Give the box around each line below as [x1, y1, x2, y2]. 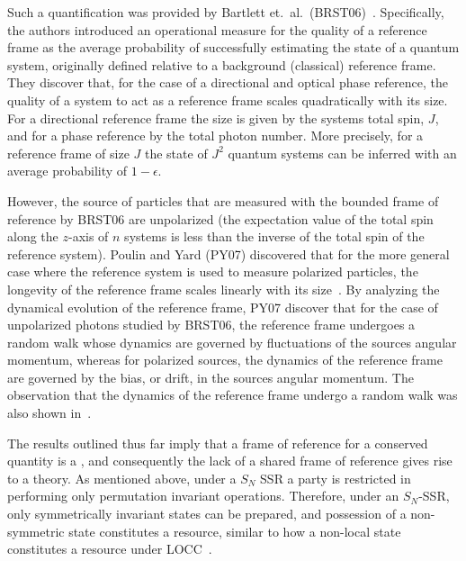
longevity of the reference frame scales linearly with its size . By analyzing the [7, 279, 440, 298]
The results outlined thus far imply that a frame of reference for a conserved [7, 433, 428, 452]
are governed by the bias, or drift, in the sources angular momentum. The [7, 367, 414, 386]
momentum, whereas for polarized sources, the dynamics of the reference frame [7, 350, 443, 369]
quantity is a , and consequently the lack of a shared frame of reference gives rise [7, 451, 453, 470]
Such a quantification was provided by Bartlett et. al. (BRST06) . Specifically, [7, 3, 444, 21]
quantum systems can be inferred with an [228, 143, 457, 162]
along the [7, 227, 58, 246]
